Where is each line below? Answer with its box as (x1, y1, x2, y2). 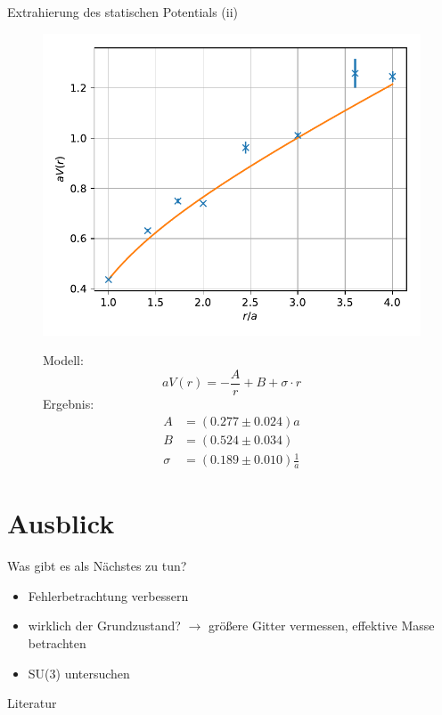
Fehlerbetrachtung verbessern (28, 586, 189, 605)
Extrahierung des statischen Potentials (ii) (7, 3, 239, 20)
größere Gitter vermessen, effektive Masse (208, 616, 435, 635)
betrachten (28, 633, 86, 652)
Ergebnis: (43, 394, 94, 413)
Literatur (7, 694, 57, 712)
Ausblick (7, 505, 115, 541)
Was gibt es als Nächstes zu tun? (7, 557, 187, 575)
